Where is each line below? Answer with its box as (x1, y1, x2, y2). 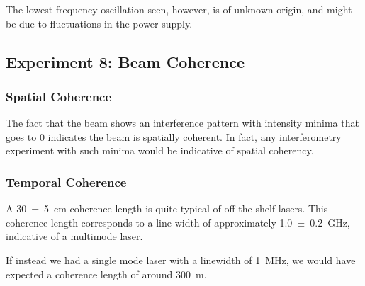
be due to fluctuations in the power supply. (6, 16, 193, 30)
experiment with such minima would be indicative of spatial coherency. (6, 143, 314, 158)
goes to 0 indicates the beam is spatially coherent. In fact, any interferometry (6, 129, 342, 144)
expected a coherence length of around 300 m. (6, 266, 207, 281)
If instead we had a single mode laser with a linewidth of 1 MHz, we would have (6, 252, 356, 267)
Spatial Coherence (6, 87, 112, 105)
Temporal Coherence (6, 173, 127, 190)
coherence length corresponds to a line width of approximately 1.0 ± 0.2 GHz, (6, 214, 350, 229)
